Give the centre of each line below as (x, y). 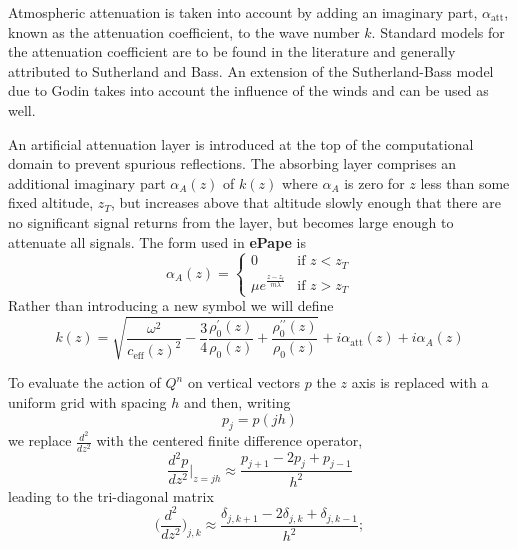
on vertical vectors (244, 382)
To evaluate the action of (84, 382)
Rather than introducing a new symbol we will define (171, 305)
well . (22, 109)
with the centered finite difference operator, (229, 440)
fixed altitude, (51, 202)
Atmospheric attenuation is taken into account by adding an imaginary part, (243, 12)
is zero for (374, 182)
